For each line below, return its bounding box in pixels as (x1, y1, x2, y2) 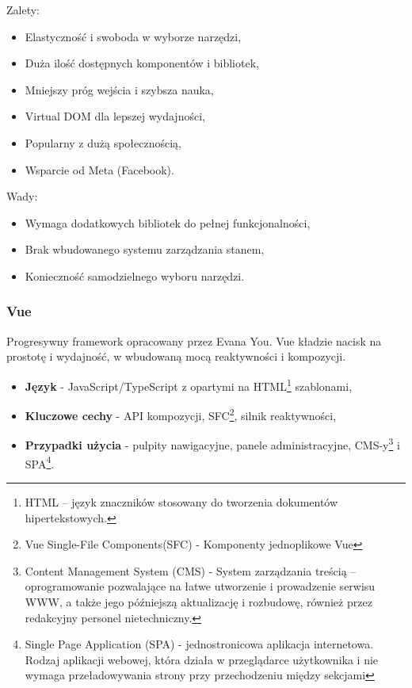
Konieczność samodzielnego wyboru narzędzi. (25, 267, 245, 284)
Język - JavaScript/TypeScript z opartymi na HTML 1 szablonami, (25, 375, 353, 394)
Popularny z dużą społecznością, (25, 134, 182, 151)
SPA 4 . (25, 453, 55, 472)
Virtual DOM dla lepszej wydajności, (25, 108, 205, 124)
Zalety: (6, 2, 40, 17)
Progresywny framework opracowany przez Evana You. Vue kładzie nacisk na (6, 332, 382, 349)
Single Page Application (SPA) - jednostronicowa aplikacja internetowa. (25, 636, 374, 652)
